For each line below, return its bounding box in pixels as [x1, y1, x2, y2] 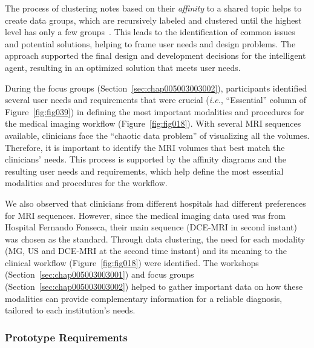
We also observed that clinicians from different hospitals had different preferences [5, 196, 306, 209]
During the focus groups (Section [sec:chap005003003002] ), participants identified [5, 81, 307, 94]
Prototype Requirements [5, 329, 128, 344]
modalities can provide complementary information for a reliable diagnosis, [5, 292, 283, 304]
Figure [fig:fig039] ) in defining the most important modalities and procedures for [5, 105, 304, 118]
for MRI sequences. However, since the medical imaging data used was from [5, 209, 286, 221]
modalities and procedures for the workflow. [5, 176, 168, 189]
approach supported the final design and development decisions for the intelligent [5, 49, 306, 62]
